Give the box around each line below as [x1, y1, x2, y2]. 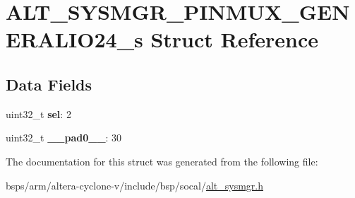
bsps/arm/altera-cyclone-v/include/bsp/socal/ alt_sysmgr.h [6, 177, 263, 192]
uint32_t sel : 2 [6, 106, 71, 121]
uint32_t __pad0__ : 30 [6, 130, 122, 145]
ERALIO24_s [6, 25, 143, 54]
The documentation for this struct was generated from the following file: [6, 153, 318, 168]
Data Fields [6, 73, 92, 95]
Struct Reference [150, 25, 319, 54]
